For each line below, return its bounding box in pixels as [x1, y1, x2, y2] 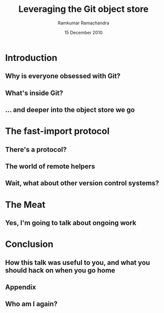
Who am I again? [5, 300, 58, 309]
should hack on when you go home [5, 266, 115, 274]
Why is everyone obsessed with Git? [5, 72, 121, 80]
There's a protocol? [5, 145, 67, 154]
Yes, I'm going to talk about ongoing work [5, 219, 137, 227]
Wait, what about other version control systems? [5, 179, 160, 187]
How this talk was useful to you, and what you [5, 258, 150, 267]
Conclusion [5, 238, 54, 250]
